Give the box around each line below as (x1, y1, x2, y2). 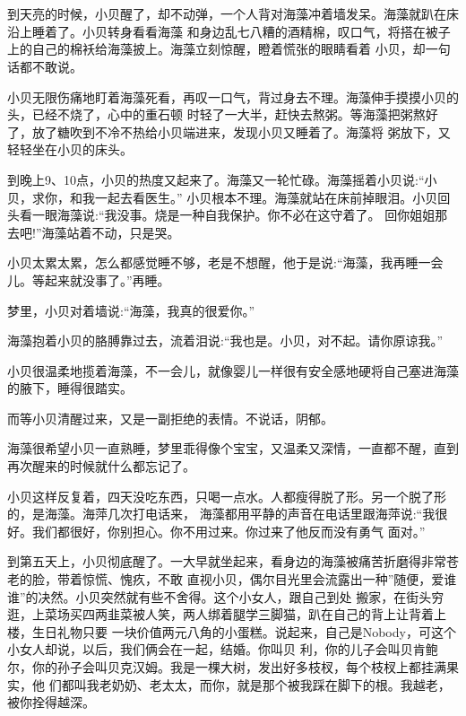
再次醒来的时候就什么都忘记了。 (7, 457, 195, 476)
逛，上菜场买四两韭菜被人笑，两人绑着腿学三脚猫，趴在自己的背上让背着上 (7, 605, 446, 624)
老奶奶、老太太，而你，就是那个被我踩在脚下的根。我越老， (99, 675, 451, 694)
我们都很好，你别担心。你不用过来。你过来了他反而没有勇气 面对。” (31, 521, 426, 540)
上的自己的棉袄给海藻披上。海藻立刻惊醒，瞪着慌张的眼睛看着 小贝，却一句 (7, 39, 451, 58)
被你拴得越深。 (7, 693, 95, 712)
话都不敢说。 (7, 57, 82, 75)
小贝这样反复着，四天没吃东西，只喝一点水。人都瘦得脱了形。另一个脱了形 (7, 486, 446, 505)
